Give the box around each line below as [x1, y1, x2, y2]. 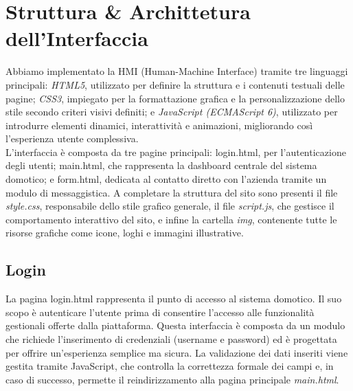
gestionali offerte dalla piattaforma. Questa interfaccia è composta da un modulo [5, 318, 345, 333]
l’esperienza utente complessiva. [5, 131, 139, 146]
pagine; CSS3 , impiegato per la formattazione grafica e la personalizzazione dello [5, 91, 345, 105]
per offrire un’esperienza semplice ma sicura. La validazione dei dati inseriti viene [5, 345, 348, 359]
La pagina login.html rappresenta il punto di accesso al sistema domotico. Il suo [5, 291, 342, 306]
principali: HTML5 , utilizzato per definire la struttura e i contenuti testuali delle [5, 77, 345, 91]
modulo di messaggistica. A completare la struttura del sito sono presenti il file [5, 185, 338, 199]
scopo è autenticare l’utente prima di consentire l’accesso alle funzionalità [5, 304, 315, 319]
